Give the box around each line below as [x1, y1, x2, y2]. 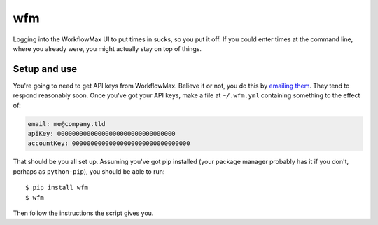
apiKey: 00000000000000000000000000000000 [27, 130, 176, 137]
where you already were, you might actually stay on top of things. [13, 44, 202, 53]
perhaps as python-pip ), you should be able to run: [13, 167, 165, 175]
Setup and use [13, 63, 78, 75]
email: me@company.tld [27, 120, 106, 128]
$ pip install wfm [25, 184, 89, 192]
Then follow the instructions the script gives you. [13, 209, 154, 217]
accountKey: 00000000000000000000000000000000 [27, 139, 190, 147]
